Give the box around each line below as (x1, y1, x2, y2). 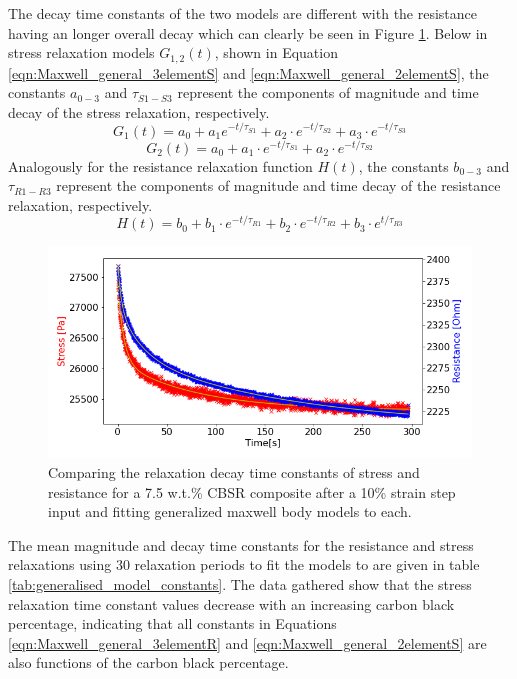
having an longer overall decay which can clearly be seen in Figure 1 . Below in (8, 22, 488, 43)
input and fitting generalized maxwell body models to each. (48, 501, 412, 522)
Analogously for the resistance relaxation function (8, 155, 313, 176)
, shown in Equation (214, 42, 338, 63)
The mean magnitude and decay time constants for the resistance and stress (8, 534, 474, 555)
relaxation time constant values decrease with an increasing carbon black (8, 593, 455, 614)
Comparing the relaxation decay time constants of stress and (48, 462, 420, 483)
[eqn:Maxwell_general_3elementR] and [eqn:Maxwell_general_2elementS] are (8, 632, 487, 653)
